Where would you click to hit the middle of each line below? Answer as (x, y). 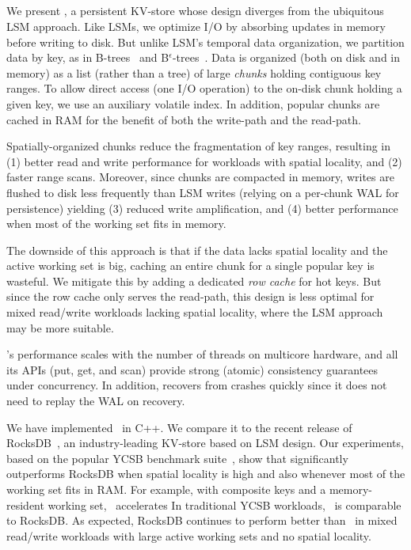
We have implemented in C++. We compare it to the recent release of (179, 427)
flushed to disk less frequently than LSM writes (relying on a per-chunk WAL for (203, 192)
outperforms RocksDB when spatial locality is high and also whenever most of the (206, 474)
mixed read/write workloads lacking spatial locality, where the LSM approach (195, 312)
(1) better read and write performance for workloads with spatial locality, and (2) (204, 161)
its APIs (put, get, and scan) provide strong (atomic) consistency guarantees (192, 369)
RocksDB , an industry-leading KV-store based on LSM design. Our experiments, (205, 443)
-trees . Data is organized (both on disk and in (286, 57)
